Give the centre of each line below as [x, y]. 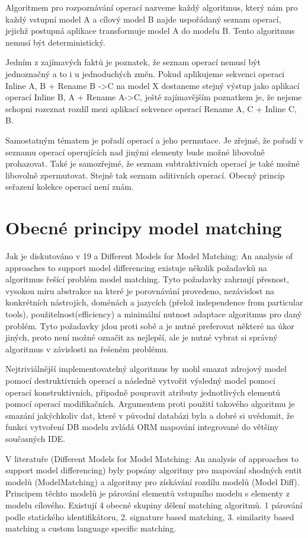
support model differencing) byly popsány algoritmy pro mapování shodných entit [154, 470]
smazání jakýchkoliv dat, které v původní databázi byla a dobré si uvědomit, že [150, 415]
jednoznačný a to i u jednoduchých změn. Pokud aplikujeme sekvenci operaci [145, 73]
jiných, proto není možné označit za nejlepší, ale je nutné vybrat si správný [142, 337]
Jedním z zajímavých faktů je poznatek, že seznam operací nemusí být [133, 62]
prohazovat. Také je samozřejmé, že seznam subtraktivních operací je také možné [153, 163]
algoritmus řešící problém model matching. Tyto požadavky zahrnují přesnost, [147, 279]
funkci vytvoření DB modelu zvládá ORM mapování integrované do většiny [142, 427]
